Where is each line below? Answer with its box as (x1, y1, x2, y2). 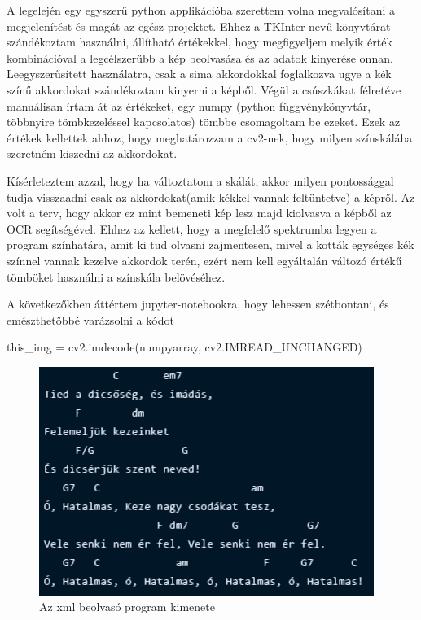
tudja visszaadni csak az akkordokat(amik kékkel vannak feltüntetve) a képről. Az (7, 188, 415, 205)
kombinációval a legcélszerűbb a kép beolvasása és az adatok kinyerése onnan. (7, 49, 393, 66)
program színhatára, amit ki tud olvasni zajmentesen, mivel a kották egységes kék (7, 236, 414, 253)
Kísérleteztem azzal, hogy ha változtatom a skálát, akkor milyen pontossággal (7, 172, 394, 189)
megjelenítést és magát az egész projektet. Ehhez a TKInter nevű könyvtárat (7, 17, 391, 34)
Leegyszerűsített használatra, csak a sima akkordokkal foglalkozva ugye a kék (7, 65, 392, 82)
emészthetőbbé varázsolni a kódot (7, 311, 174, 328)
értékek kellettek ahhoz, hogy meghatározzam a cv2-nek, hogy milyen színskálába (7, 129, 413, 146)
